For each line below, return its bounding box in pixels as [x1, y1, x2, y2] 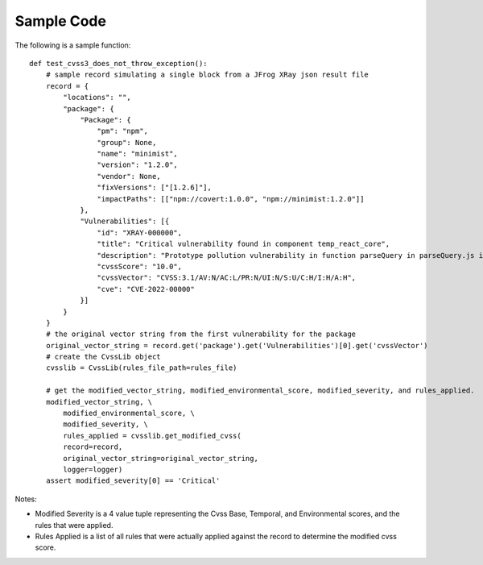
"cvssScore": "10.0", [97, 262, 183, 271]
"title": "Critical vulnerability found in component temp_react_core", [97, 239, 390, 249]
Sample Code [14, 12, 106, 30]
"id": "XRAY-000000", [97, 228, 183, 237]
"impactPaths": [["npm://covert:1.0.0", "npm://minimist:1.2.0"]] [97, 194, 365, 203]
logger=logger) [63, 465, 123, 474]
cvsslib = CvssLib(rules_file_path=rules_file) [45, 364, 237, 372]
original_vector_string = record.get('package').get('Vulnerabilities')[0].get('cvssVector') [45, 341, 428, 350]
